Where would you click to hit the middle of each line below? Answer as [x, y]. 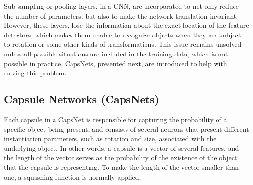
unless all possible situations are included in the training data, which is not [116, 53]
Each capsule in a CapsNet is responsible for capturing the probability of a [116, 119]
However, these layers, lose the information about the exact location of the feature [126, 25]
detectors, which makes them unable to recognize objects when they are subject [123, 34]
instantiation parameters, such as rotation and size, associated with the [110, 139]
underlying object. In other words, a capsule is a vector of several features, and [122, 148]
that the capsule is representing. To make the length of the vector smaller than [122, 167]
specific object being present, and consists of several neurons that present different [126, 129]
